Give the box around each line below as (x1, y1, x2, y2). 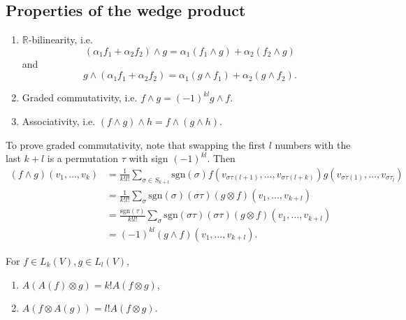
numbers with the (275, 137, 351, 152)
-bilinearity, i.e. (28, 32, 93, 47)
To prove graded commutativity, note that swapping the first (6, 137, 266, 152)
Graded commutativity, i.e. (22, 90, 138, 105)
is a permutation (47, 151, 119, 166)
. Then (207, 151, 235, 166)
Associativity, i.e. (22, 113, 96, 128)
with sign (129, 151, 168, 166)
